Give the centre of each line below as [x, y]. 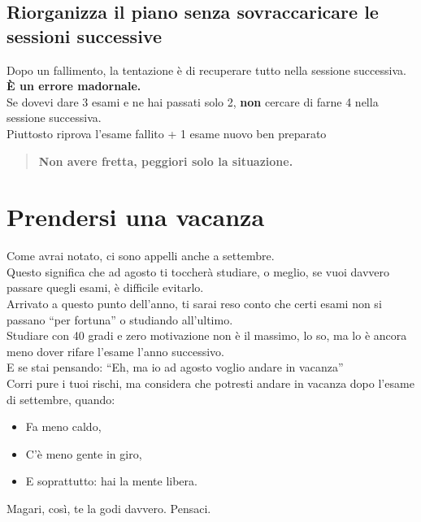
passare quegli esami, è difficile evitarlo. [105, 287]
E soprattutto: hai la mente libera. [111, 481]
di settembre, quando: [61, 399]
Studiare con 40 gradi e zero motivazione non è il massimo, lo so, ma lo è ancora [207, 335]
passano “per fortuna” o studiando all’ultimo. [120, 319]
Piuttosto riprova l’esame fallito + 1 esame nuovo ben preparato [167, 133]
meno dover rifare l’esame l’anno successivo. [115, 351]
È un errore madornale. [74, 86]
